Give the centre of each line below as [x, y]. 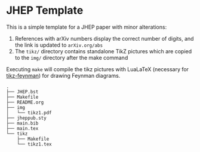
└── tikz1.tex [34, 144]
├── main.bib [22, 123]
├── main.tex [22, 128]
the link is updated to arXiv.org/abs [59, 45]
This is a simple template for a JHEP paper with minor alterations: [87, 27]
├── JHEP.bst [22, 92]
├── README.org [25, 102]
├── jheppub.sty [26, 118]
